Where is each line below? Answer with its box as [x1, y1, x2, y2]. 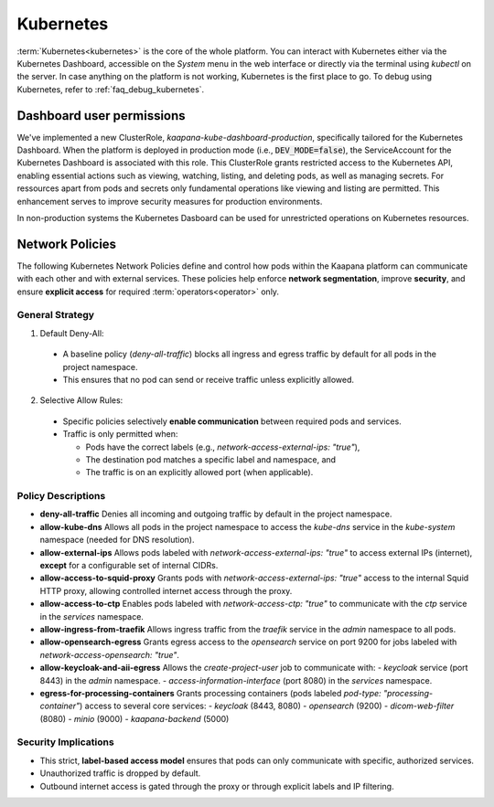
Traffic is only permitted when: [62, 429, 178, 440]
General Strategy [16, 309, 95, 322]
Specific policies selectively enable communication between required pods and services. [62, 416, 402, 427]
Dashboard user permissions [16, 108, 187, 123]
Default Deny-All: [39, 327, 104, 338]
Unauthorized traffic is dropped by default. [39, 768, 201, 779]
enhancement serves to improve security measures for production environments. [16, 196, 323, 207]
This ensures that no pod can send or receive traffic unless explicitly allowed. [62, 374, 355, 385]
